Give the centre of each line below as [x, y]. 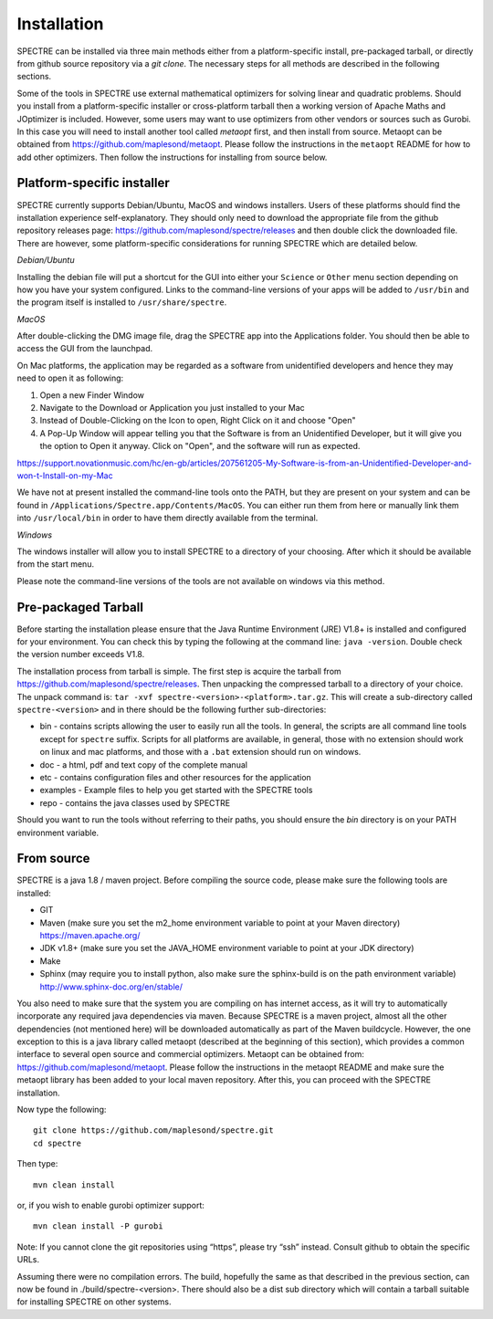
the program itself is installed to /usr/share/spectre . [122, 302]
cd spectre [58, 1143]
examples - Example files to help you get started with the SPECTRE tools [176, 790]
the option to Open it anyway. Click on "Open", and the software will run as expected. [200, 446]
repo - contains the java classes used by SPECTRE [135, 802]
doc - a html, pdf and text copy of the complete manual [144, 764]
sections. [34, 77]
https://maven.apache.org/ [90, 935]
